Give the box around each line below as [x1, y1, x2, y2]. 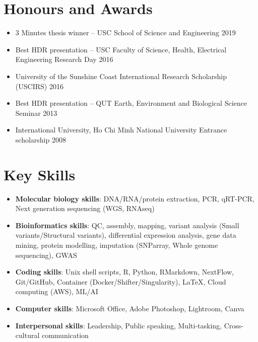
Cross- [224, 320, 243, 330]
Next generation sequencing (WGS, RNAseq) [15, 203, 155, 214]
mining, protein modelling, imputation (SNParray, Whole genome [15, 239, 218, 250]
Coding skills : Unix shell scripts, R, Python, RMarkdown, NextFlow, [15, 266, 234, 277]
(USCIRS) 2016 [15, 81, 63, 91]
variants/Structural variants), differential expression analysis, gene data [15, 230, 236, 240]
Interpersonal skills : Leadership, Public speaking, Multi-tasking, [15, 320, 222, 330]
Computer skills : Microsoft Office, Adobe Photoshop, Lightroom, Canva [15, 303, 244, 313]
